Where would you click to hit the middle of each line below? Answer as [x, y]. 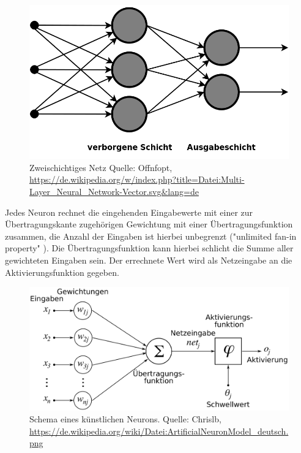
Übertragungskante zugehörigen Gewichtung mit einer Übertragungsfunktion [149, 224]
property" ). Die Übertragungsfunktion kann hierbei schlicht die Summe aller [149, 248]
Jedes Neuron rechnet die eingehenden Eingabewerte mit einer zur [129, 212]
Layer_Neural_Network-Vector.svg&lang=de [114, 191]
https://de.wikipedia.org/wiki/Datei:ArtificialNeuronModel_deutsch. [159, 431]
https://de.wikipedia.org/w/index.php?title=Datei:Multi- [137, 179]
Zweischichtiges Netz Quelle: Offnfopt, [101, 167]
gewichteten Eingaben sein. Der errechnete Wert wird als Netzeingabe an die [149, 260]
